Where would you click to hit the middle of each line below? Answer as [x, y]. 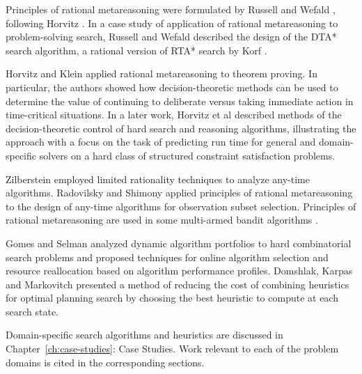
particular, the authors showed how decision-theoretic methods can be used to [172, 87]
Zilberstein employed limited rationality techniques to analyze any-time [158, 179]
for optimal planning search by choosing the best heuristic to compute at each [172, 298]
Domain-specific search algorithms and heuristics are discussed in [144, 335]
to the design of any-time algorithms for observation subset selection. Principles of [181, 206]
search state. [32, 311]
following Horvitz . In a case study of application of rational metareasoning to [172, 23]
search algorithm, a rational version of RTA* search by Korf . [136, 50]
